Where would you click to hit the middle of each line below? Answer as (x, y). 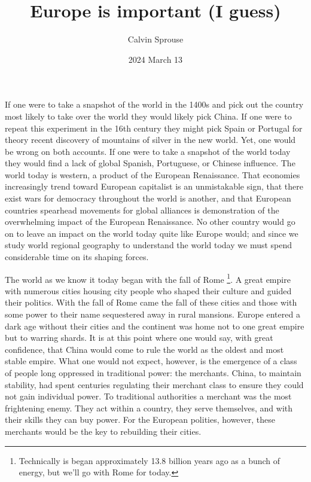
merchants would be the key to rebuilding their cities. (103, 431)
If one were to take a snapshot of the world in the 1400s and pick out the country (154, 104)
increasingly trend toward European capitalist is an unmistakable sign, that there (154, 186)
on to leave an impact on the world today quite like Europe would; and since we (152, 233)
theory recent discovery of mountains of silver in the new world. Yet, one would (150, 140)
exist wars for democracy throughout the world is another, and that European (148, 198)
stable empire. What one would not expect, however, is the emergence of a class (151, 361)
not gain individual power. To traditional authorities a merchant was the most (148, 396)
